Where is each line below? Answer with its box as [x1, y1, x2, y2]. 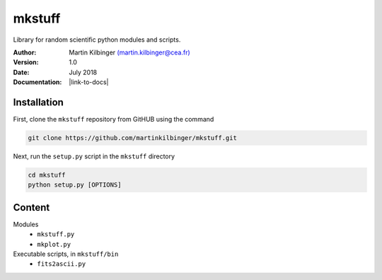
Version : [13, 58, 39, 66]
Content [13, 202, 50, 214]
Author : [13, 48, 37, 57]
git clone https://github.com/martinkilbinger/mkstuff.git [28, 134, 237, 141]
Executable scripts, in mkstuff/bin [13, 250, 119, 258]
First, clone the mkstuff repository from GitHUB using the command [13, 115, 214, 124]
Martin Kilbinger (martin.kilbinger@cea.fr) [69, 48, 190, 57]
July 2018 [69, 68, 98, 76]
